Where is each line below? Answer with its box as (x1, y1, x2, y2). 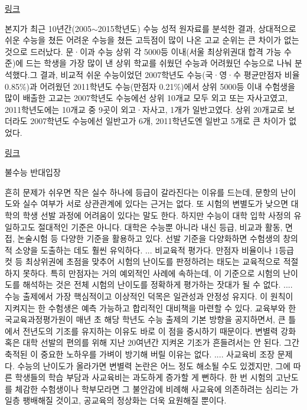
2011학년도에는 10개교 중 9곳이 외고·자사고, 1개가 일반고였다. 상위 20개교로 (5, 103, 285, 115)
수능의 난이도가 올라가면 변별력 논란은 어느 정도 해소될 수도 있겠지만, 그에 (17, 359, 291, 372)
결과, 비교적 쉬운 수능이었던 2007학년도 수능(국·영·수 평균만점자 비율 (40, 68, 300, 80)
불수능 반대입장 (5, 166, 61, 178)
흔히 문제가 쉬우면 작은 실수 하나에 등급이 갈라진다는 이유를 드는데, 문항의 (5, 186, 278, 198)
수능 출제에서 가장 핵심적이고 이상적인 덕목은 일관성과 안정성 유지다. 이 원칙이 (5, 290, 293, 302)
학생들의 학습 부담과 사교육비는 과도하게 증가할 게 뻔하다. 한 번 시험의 (15, 371, 273, 383)
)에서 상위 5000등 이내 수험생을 (181, 80, 295, 92)
